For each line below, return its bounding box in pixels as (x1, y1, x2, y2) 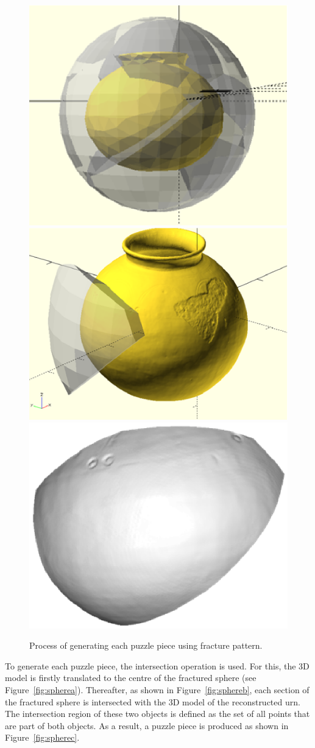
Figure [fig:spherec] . (5, 731, 80, 744)
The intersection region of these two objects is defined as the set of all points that (5, 707, 310, 720)
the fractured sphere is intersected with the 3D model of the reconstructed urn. (5, 695, 300, 708)
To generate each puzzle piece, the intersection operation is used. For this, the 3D (5, 659, 310, 672)
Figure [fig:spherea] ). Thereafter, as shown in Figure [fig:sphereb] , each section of (5, 683, 310, 696)
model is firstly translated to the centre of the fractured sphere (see (5, 671, 257, 684)
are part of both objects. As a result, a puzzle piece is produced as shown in (5, 719, 289, 732)
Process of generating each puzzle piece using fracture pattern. (29, 639, 263, 652)
